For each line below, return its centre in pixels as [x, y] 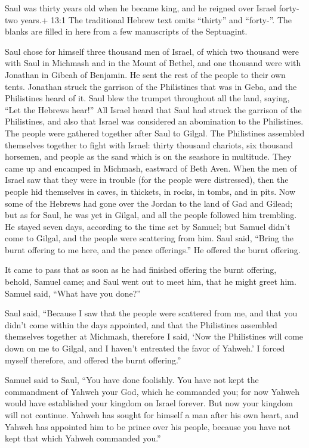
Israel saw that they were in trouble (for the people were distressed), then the [147, 180]
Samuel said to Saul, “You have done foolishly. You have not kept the [132, 380]
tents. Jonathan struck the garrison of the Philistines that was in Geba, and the [151, 86]
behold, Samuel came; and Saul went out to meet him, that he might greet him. [151, 281]
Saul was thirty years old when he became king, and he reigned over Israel [141, 8]
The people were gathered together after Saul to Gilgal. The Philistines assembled [155, 133]
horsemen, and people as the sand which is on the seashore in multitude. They [148, 156]
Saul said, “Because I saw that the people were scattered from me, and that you [151, 313]
